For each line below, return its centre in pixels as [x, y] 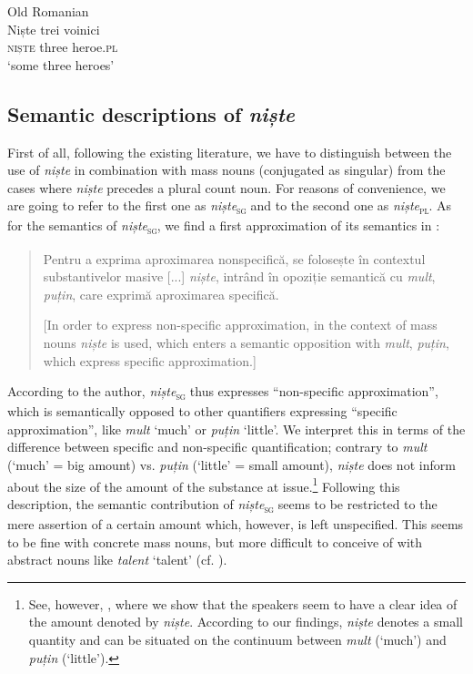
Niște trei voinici [54, 29]
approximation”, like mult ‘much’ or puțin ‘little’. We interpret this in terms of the [236, 429]
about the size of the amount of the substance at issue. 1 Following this [204, 485]
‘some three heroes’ [61, 64]
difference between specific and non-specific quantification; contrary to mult [217, 447]
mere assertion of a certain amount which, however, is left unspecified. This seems [236, 524]
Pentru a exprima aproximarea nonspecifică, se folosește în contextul [234, 258]
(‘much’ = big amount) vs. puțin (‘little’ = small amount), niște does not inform [231, 465]
